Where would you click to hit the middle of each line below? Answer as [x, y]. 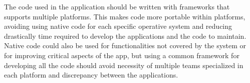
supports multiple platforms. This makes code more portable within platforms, [125, 16]
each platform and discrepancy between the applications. [91, 75]
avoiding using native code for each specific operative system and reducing [118, 26]
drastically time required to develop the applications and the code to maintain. [125, 36]
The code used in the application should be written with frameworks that [117, 6]
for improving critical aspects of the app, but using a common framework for [122, 55]
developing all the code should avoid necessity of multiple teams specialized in [124, 65]
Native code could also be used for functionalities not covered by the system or [125, 45]
